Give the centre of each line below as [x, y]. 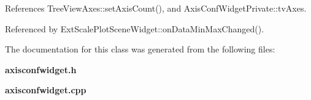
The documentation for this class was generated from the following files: [140, 49]
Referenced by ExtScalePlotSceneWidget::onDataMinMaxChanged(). [135, 28]
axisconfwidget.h [41, 69]
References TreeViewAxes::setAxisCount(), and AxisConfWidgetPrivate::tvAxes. [156, 8]
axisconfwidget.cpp [46, 90]
